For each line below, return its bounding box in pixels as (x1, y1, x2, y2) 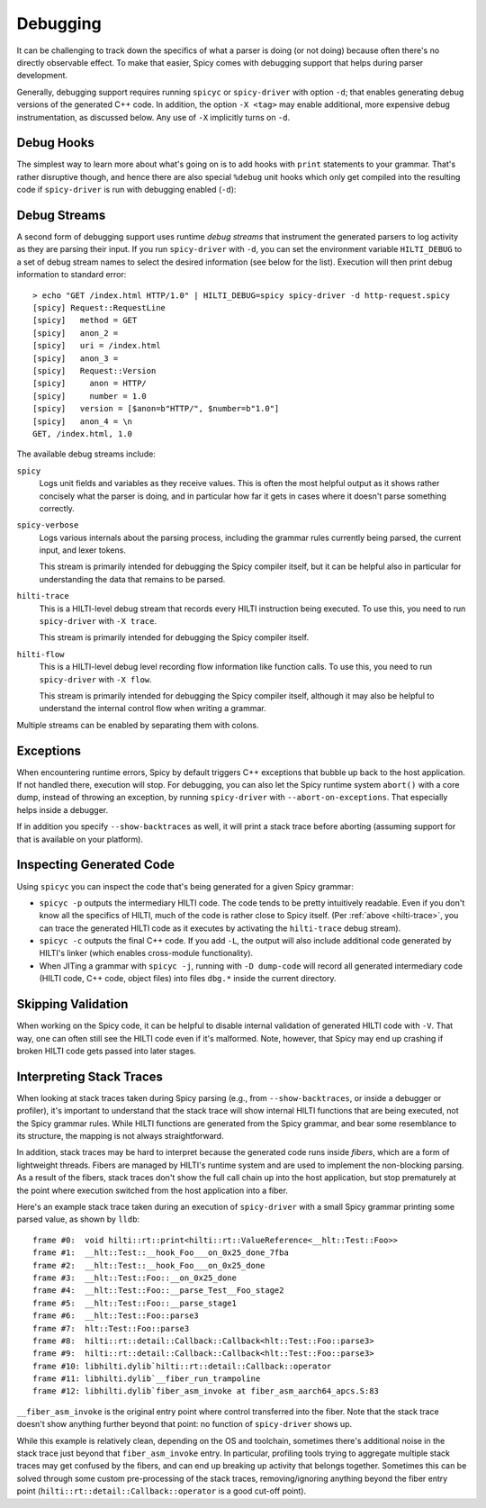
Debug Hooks (16, 135, 94, 150)
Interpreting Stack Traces (16, 1069, 164, 1084)
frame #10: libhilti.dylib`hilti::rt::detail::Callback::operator (32, 1360, 332, 1371)
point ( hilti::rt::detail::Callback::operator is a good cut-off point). (16, 1485, 306, 1496)
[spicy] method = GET (32, 315, 138, 326)
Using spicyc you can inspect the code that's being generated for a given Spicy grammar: (16, 880, 355, 891)
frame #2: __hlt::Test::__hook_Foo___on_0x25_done (32, 1260, 265, 1270)
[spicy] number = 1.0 (32, 391, 148, 401)
